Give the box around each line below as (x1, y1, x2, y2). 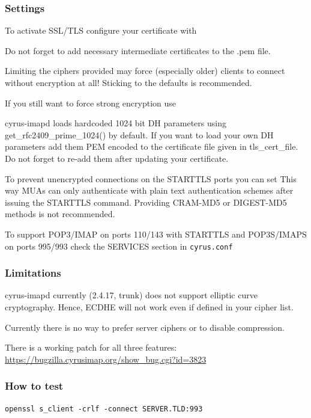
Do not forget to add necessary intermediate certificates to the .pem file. (5, 44, 271, 57)
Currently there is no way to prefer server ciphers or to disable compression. (5, 321, 285, 333)
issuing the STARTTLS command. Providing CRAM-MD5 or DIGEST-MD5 (5, 195, 287, 208)
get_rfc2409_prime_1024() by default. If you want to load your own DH (5, 128, 274, 141)
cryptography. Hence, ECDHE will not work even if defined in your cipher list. (5, 301, 294, 313)
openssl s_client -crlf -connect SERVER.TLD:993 (5, 404, 203, 413)
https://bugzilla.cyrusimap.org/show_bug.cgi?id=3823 (5, 352, 207, 365)
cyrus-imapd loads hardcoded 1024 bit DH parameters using (5, 117, 226, 129)
